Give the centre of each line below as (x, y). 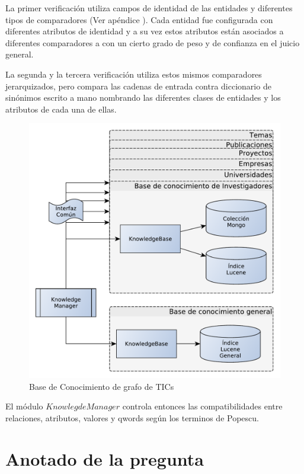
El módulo (24, 406)
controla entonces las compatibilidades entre (202, 406)
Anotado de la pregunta (105, 458)
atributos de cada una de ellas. (61, 109)
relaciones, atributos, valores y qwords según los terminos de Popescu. (132, 418)
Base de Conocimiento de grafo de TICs (102, 386)
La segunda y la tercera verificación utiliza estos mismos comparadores (134, 74)
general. (20, 54)
